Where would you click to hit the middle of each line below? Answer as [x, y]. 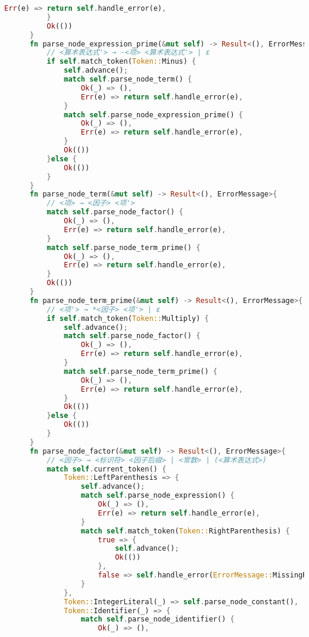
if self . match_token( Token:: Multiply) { [128, 318]
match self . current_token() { [107, 469]
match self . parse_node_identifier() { [157, 619]
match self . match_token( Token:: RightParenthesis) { [185, 531]
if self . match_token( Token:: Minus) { [121, 62]
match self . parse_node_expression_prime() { [153, 115]
